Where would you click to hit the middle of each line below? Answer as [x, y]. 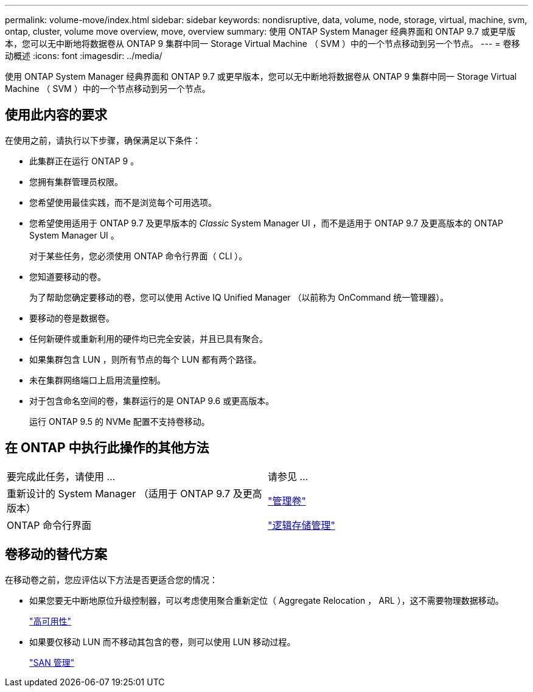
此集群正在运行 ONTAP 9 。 [84, 161]
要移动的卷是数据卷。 [72, 318]
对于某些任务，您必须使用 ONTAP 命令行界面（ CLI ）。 [138, 256]
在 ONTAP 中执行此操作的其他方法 [107, 448]
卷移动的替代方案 [56, 554]
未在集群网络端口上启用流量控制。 [97, 380]
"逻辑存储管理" [301, 525]
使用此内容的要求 [56, 115]
